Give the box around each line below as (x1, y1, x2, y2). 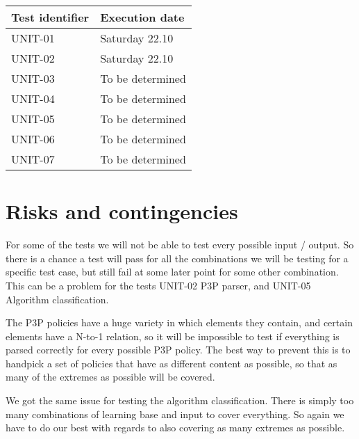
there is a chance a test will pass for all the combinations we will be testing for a (6, 250, 349, 265)
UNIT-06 (11, 131, 55, 147)
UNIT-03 (11, 70, 55, 86)
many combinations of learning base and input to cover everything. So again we (6, 406, 344, 421)
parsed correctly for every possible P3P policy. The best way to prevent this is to (6, 342, 351, 357)
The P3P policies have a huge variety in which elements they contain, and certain (6, 315, 353, 330)
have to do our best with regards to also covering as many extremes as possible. (6, 420, 345, 435)
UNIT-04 (11, 90, 55, 106)
